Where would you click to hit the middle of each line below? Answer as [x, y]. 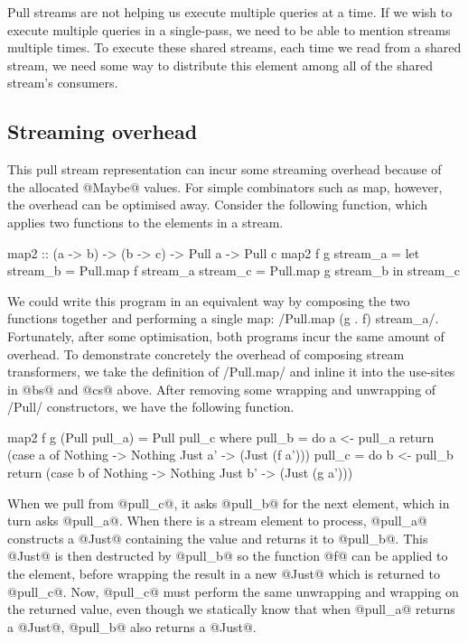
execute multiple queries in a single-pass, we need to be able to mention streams [229, 29]
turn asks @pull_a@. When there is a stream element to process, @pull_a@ [217, 521]
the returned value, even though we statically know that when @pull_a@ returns [231, 609]
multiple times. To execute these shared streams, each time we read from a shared [234, 47]
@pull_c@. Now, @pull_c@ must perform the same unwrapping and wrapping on [233, 591]
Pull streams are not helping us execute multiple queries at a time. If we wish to [230, 12]
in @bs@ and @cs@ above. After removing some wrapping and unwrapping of [222, 389]
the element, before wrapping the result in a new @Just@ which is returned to [224, 574]
